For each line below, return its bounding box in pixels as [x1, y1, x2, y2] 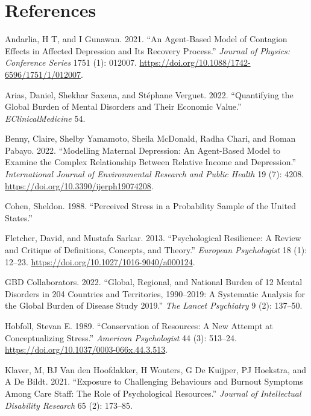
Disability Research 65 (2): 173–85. [5, 399, 133, 411]
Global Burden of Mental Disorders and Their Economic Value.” [5, 100, 242, 113]
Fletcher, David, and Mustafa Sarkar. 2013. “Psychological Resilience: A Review [5, 232, 301, 244]
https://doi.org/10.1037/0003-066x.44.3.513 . [5, 343, 168, 356]
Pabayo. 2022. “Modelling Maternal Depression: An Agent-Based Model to [5, 143, 281, 156]
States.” [5, 211, 33, 224]
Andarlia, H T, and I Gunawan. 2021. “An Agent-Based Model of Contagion [5, 33, 287, 45]
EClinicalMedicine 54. [5, 112, 86, 124]
